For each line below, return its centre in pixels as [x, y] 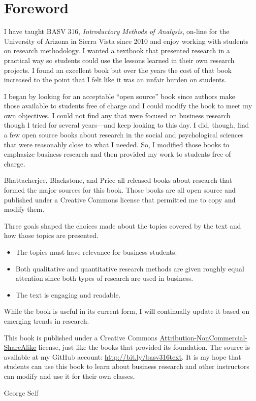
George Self [21, 392]
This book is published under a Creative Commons [81, 337]
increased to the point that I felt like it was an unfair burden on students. [115, 80]
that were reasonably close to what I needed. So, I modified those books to [117, 144]
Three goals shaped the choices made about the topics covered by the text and [123, 225]
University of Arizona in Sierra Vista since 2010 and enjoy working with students [126, 41]
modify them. [24, 209]
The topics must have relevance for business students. [96, 252]
